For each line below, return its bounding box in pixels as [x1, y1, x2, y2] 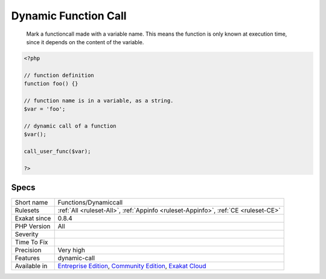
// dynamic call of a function [24, 123, 117, 130]
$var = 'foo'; [24, 106, 66, 113]
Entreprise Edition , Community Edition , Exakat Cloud [57, 261, 206, 270]
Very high [57, 246, 86, 254]
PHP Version [14, 222, 51, 230]
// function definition [24, 71, 95, 79]
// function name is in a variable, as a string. [24, 97, 174, 104]
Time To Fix [14, 238, 48, 246]
